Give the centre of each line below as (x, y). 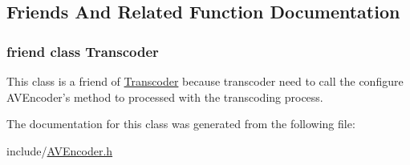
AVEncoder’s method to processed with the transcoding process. (165, 97)
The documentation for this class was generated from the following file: (181, 124)
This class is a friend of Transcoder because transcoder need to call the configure (205, 81)
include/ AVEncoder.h (60, 150)
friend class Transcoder (83, 51)
